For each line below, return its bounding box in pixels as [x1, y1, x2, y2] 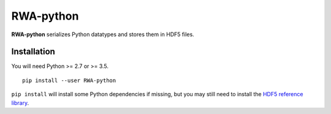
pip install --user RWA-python [22, 77, 116, 84]
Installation [11, 47, 55, 57]
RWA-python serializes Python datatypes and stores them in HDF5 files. [11, 31, 194, 38]
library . [11, 99, 29, 107]
